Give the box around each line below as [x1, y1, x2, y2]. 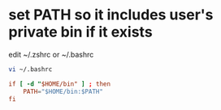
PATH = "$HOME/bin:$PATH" [23, 87, 104, 95]
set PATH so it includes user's [8, 6, 214, 24]
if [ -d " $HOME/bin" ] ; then [8, 79, 111, 88]
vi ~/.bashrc [8, 65, 53, 74]
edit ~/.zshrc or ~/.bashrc [8, 49, 94, 59]
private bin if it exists [8, 23, 153, 41]
